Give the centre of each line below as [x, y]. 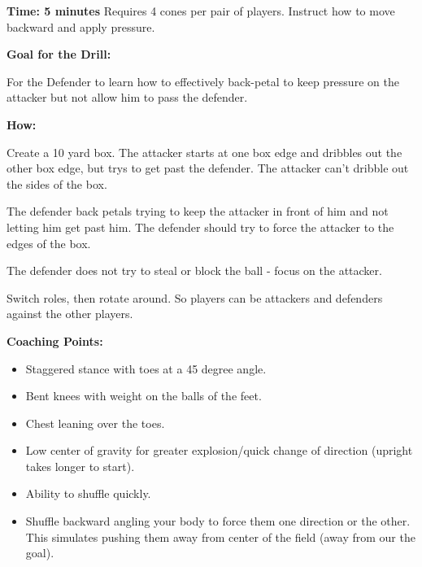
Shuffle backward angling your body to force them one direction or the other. [218, 521]
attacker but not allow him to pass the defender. [127, 97]
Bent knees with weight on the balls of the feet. [144, 396]
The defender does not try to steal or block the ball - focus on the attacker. [194, 270]
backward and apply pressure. [81, 26]
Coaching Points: [55, 340]
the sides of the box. [57, 183]
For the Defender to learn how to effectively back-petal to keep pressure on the [203, 81]
